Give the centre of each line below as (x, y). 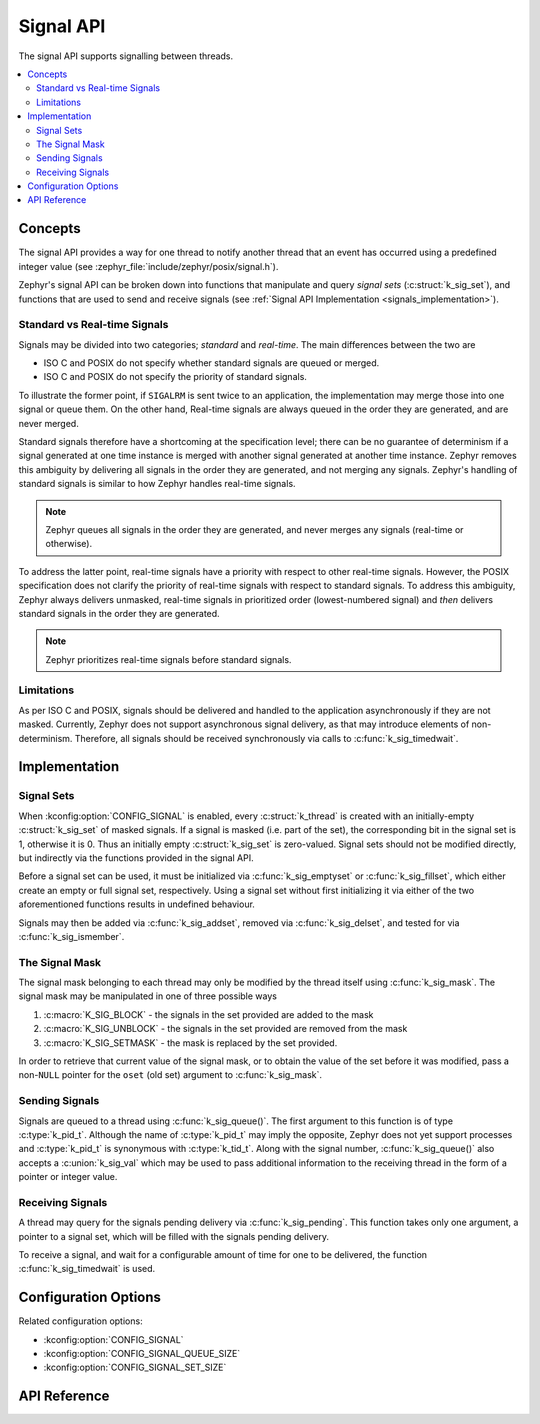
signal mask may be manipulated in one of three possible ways (147, 996)
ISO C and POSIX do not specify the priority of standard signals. (175, 377)
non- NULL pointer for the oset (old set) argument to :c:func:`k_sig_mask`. (170, 1075)
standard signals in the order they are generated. (119, 613)
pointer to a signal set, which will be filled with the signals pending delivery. (174, 1236)
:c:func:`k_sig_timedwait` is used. (87, 1269)
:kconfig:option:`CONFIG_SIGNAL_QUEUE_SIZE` (142, 1354)
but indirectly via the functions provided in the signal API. (136, 857)
